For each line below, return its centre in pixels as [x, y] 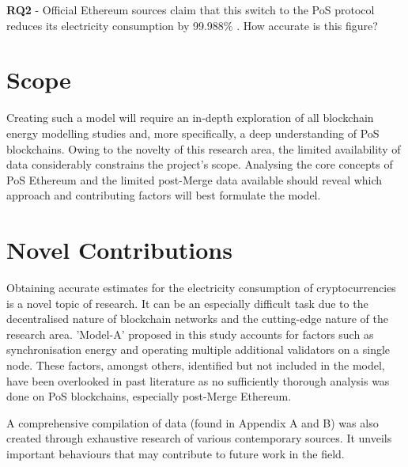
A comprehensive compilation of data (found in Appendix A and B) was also [193, 422]
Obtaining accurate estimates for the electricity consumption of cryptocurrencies [201, 287]
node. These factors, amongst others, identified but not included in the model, [196, 364]
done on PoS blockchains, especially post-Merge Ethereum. [149, 396]
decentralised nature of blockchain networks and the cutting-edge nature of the [197, 319]
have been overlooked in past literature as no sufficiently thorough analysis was [198, 380]
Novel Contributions [119, 250]
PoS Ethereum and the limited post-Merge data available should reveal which [195, 179]
